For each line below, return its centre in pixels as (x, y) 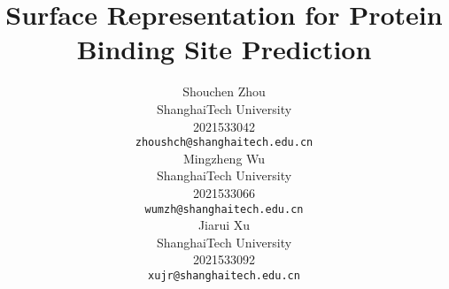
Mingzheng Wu (224, 158)
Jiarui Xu (224, 225)
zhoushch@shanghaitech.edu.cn (224, 143)
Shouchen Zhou (224, 91)
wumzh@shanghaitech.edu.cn (224, 209)
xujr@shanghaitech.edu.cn (224, 275)
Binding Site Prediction (224, 49)
